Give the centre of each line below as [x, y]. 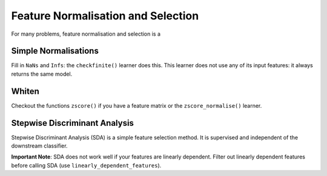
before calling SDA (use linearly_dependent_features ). [86, 165]
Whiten [25, 91]
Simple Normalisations [55, 51]
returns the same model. [42, 74]
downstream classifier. [39, 146]
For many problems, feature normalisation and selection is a [86, 34]
